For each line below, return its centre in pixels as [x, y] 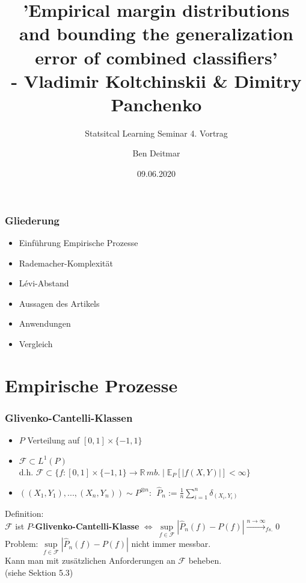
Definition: [24, 514]
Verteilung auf [54, 440]
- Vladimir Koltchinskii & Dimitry [156, 80]
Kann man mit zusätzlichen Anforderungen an [90, 560]
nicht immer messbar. [171, 544]
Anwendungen [45, 323]
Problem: [22, 544]
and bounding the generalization [156, 33]
